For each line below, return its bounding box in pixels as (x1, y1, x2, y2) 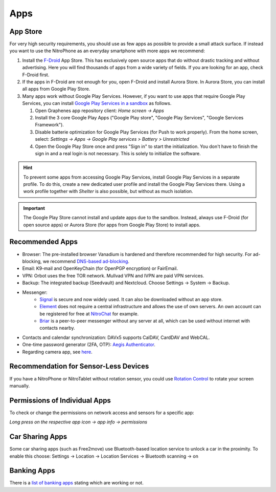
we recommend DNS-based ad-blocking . (42, 258, 130, 264)
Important (23, 205, 45, 211)
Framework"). (35, 122, 64, 128)
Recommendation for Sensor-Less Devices (9, 362, 149, 371)
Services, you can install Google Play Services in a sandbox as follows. (22, 100, 172, 106)
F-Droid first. (22, 72, 50, 78)
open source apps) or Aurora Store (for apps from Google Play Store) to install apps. (23, 222, 201, 228)
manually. (9, 382, 30, 389)
